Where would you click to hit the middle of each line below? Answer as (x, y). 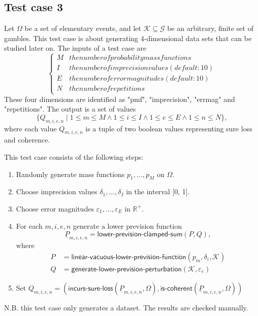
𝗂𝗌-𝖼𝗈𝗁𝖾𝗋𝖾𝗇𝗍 (176, 288)
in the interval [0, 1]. (158, 191)
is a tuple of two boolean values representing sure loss (169, 128)
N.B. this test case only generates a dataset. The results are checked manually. (126, 307)
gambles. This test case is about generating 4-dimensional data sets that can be (128, 38)
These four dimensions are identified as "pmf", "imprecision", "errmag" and (120, 99)
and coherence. (27, 140)
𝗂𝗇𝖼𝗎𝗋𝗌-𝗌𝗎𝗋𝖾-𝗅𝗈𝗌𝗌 (91, 288)
